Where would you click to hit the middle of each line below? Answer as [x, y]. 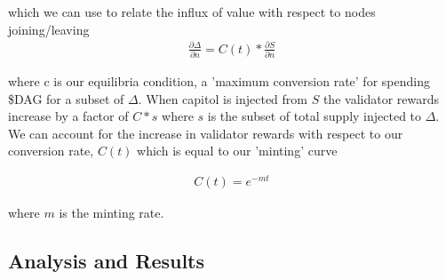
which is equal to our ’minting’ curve [237, 151]
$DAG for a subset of [66, 98]
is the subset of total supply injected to [315, 116]
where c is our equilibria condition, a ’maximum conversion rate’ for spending [219, 81]
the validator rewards [381, 98]
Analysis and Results [107, 261]
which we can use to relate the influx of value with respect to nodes [192, 12]
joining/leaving [49, 29]
